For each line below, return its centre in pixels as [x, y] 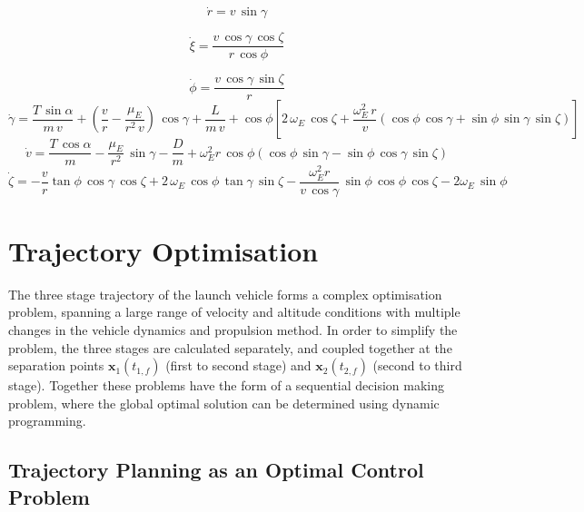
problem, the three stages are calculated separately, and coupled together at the [230, 347]
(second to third [417, 365]
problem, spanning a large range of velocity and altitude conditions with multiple [234, 312]
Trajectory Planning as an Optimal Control [216, 470]
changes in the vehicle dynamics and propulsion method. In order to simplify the [233, 329]
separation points [56, 365]
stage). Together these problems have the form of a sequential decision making [226, 385]
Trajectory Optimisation [163, 250]
